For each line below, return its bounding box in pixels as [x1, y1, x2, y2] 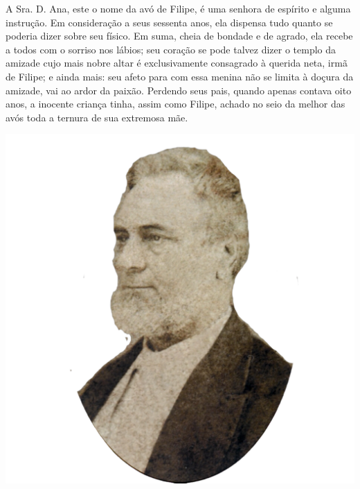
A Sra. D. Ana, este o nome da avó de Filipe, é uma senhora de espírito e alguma [6, 1, 351, 15]
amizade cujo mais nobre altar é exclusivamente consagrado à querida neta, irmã [6, 55, 348, 70]
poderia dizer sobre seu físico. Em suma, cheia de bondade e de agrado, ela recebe [6, 28, 353, 43]
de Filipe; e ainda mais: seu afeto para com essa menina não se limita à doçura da [6, 69, 354, 83]
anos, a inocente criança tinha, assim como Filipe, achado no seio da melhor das [6, 96, 345, 111]
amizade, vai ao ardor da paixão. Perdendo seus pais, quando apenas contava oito [6, 83, 352, 97]
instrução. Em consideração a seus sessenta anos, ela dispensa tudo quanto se [6, 15, 333, 29]
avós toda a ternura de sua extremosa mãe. [6, 110, 188, 124]
